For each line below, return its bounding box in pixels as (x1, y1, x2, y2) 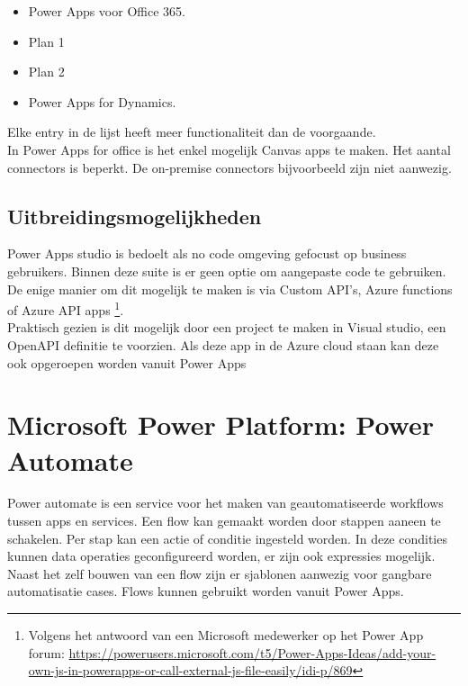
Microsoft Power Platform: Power (7, 406, 435, 443)
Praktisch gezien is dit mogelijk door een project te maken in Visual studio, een (7, 318, 446, 337)
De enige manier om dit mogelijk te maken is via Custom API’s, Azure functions (7, 279, 453, 298)
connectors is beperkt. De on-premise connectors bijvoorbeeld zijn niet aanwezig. (7, 158, 452, 176)
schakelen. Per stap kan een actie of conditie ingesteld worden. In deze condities (7, 528, 447, 547)
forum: (28, 643, 65, 662)
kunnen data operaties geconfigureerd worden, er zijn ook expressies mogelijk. (7, 546, 436, 565)
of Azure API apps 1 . (7, 298, 124, 319)
